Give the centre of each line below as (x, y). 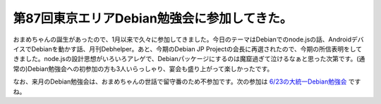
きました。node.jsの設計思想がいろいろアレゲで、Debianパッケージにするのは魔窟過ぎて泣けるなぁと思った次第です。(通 (189, 59)
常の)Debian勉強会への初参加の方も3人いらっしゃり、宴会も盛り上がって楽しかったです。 (143, 69)
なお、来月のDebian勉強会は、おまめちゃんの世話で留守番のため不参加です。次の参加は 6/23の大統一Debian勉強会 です (187, 82)
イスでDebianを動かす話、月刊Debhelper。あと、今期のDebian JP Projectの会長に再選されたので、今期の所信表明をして (188, 48)
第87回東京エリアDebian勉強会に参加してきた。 (153, 18)
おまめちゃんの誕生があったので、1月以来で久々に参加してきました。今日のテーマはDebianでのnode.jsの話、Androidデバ (188, 39)
